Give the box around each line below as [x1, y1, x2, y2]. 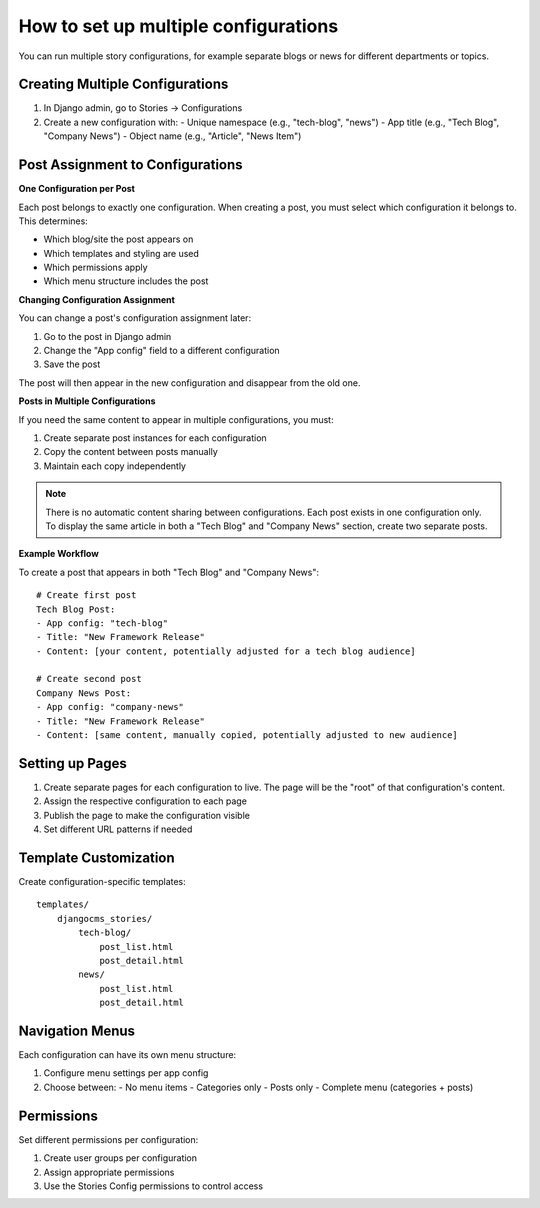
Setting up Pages [18, 755, 127, 772]
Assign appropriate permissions [43, 1166, 175, 1178]
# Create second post [36, 673, 142, 685]
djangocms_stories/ [56, 913, 153, 924]
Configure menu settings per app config [43, 1067, 209, 1079]
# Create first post [36, 590, 137, 601]
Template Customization [18, 849, 175, 866]
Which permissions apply [43, 261, 149, 274]
